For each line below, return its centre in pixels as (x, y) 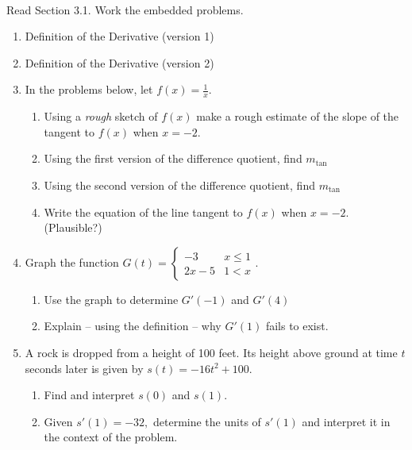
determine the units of (207, 421)
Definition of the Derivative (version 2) (119, 62)
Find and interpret (89, 395)
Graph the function (72, 262)
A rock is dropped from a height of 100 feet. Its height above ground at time (211, 352)
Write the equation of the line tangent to (143, 212)
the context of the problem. (111, 437)
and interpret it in (346, 421)
